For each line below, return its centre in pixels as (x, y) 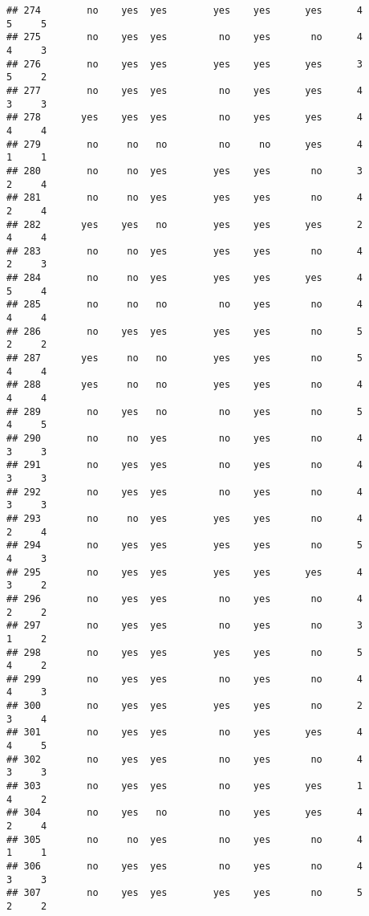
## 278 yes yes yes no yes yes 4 (184, 118)
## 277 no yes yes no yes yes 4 (184, 90)
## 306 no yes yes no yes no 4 (184, 866)
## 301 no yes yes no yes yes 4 (184, 733)
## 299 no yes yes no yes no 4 (184, 679)
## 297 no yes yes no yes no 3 (184, 626)
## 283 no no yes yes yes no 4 (184, 251)
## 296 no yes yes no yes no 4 (184, 598)
